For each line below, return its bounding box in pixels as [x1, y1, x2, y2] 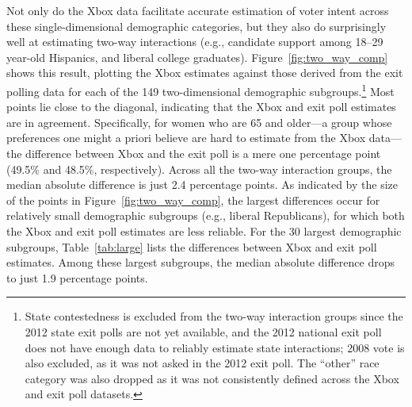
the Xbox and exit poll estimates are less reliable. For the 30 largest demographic [6, 222, 402, 239]
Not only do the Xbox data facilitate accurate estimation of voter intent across [6, 2, 389, 18]
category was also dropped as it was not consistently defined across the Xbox [25, 370, 399, 386]
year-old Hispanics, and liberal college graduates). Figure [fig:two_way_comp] [6, 48, 388, 65]
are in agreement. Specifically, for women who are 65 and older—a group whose [6, 113, 392, 130]
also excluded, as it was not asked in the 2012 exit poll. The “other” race [25, 355, 380, 371]
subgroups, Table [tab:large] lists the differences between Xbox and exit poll [6, 238, 377, 255]
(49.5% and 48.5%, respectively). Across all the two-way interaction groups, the [6, 160, 392, 177]
